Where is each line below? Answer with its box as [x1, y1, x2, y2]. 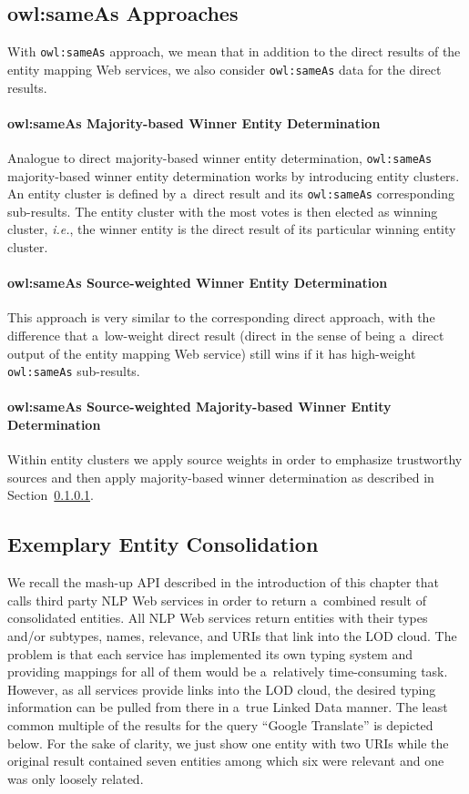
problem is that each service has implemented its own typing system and [7, 644, 413, 663]
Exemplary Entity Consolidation [7, 530, 319, 558]
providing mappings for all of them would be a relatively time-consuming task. [7, 662, 448, 681]
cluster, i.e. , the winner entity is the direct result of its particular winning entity [7, 219, 456, 239]
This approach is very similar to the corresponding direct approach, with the [7, 308, 435, 327]
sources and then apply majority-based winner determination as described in [7, 467, 434, 486]
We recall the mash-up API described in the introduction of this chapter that [7, 573, 439, 592]
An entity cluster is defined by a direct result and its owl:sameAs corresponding [7, 184, 455, 203]
